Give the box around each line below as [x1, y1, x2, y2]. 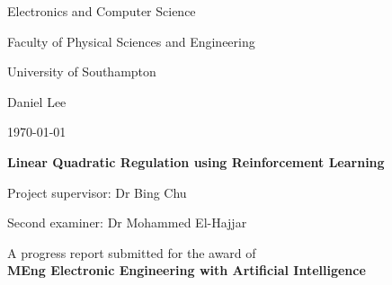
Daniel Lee [7, 92, 67, 111]
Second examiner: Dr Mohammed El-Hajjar [7, 213, 247, 232]
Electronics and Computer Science [7, 2, 196, 20]
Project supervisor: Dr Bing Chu [7, 183, 187, 201]
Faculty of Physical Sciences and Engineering [7, 31, 255, 50]
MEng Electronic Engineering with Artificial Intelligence [7, 261, 366, 280]
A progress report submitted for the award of [7, 243, 256, 262]
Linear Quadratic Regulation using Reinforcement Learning [7, 152, 385, 171]
